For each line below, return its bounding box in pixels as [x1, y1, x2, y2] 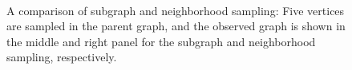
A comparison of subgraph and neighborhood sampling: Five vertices [6, 2, 345, 18]
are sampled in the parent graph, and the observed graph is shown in [6, 17, 346, 34]
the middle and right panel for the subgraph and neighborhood [6, 33, 316, 49]
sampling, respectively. [6, 49, 117, 65]
